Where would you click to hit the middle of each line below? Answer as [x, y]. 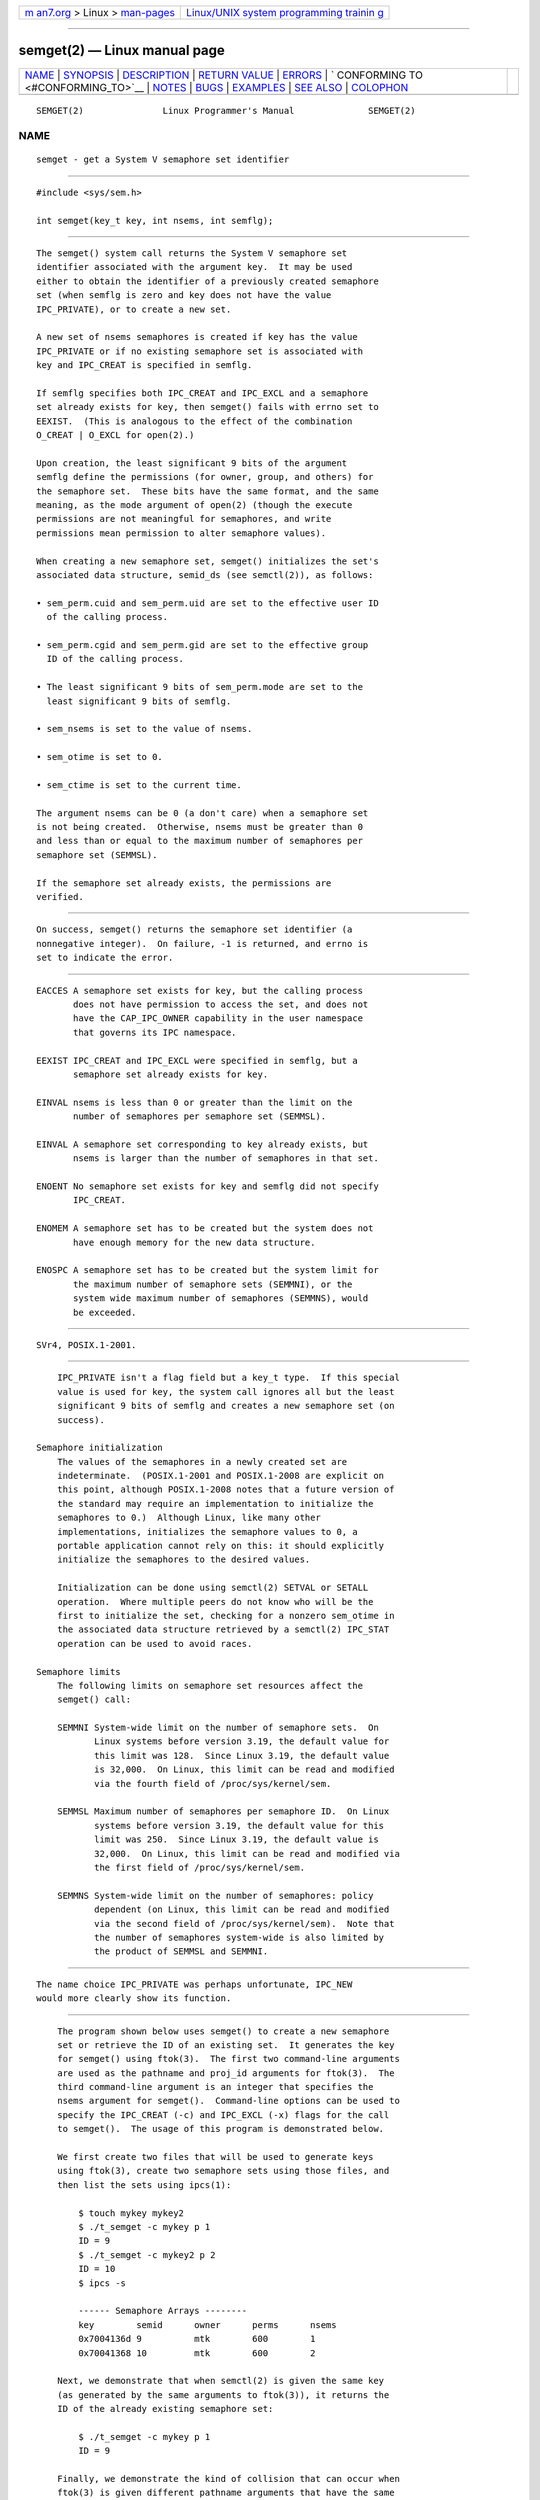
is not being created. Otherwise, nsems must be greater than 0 [200, 827]
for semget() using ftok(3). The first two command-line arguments [228, 2059]
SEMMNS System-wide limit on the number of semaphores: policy [215, 1895]
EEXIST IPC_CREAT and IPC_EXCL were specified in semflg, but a [197, 1060]
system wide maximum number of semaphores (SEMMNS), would [221, 1298]
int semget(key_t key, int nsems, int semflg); [155, 220]
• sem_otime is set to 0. [100, 757]
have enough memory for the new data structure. [194, 1242]
